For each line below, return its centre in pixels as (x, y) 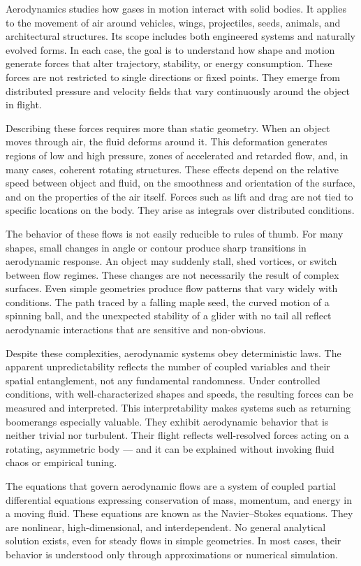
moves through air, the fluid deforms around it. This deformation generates (167, 141)
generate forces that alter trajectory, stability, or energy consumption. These (169, 63)
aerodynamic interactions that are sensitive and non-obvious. (136, 329)
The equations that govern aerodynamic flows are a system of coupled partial (171, 486)
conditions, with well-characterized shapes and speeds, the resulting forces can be (179, 394)
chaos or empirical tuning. (61, 462)
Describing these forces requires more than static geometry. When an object (168, 128)
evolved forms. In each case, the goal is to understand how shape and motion (170, 49)
